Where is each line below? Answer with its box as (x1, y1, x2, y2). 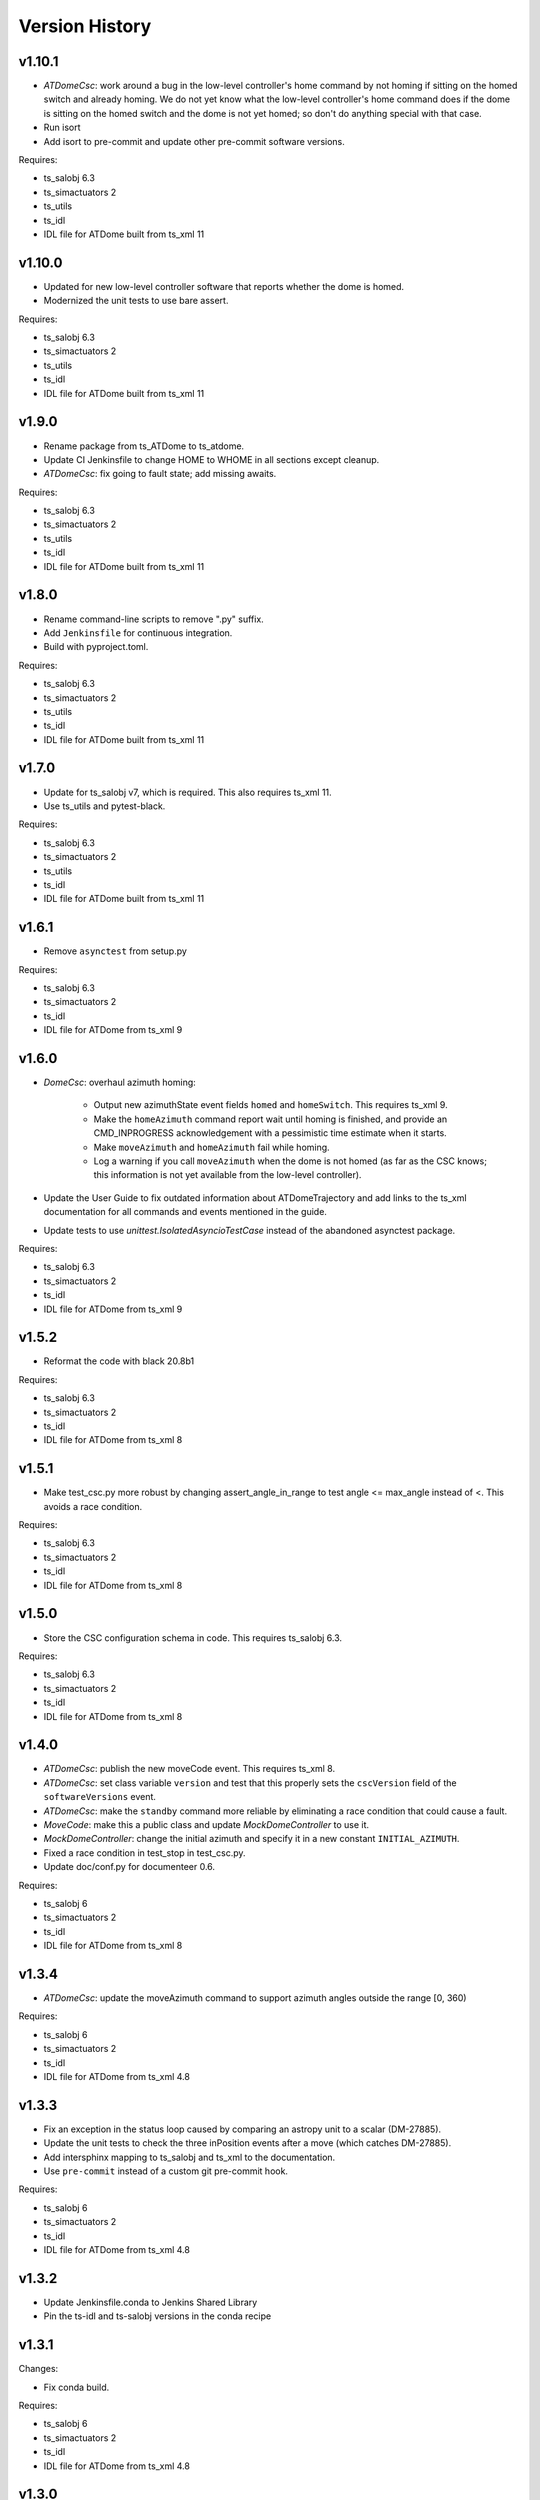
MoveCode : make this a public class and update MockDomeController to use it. (43, 1818, 370, 1830)
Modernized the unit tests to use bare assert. (43, 295, 229, 307)
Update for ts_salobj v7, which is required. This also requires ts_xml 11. (43, 786, 332, 798)
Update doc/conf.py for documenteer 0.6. (43, 1861, 215, 1873)
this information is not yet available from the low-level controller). (93, 1169, 362, 1181)
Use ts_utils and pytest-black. (43, 800, 166, 812)
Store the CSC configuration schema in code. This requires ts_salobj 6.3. (43, 1631, 343, 1644)
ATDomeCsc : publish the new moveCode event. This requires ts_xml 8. (43, 1763, 336, 1775)
